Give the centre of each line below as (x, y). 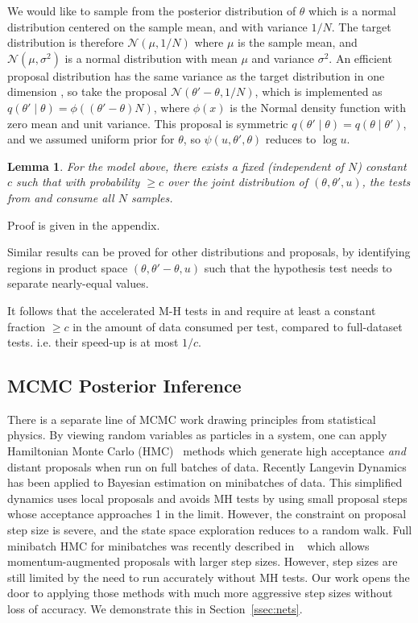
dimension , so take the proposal (87, 91)
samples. (152, 197)
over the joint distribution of (238, 182)
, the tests (386, 182)
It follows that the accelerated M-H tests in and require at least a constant (192, 310)
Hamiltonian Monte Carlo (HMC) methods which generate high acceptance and (207, 451)
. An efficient (360, 58)
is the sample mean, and (298, 42)
